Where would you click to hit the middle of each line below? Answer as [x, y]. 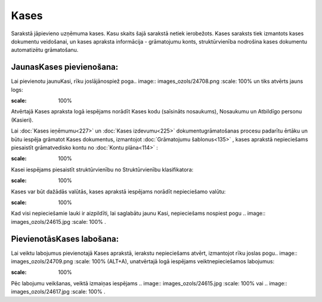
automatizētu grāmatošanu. [45, 50]
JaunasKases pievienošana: [65, 67]
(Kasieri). [22, 120]
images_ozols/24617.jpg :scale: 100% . [58, 292]
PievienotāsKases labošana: [65, 239]
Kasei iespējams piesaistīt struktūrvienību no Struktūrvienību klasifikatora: [102, 170]
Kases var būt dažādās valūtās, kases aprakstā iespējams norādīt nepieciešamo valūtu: [118, 192]
